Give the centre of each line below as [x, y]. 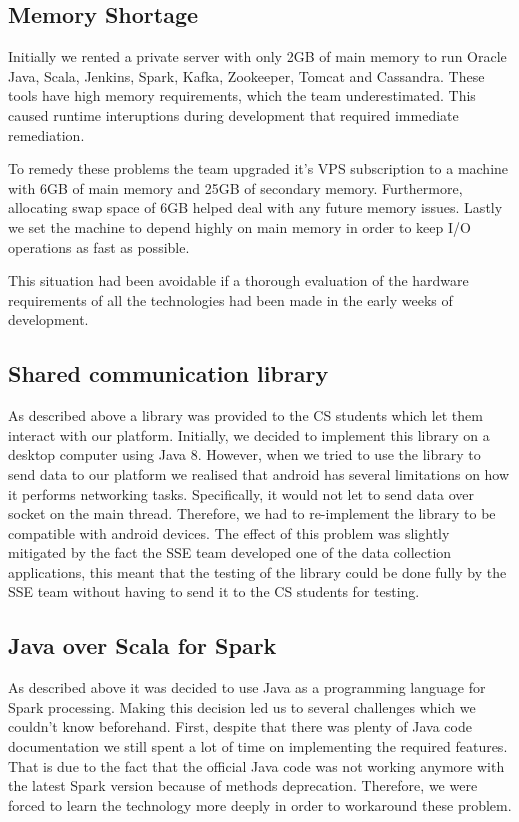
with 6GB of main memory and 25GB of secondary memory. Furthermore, [235, 187]
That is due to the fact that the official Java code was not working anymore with [256, 765]
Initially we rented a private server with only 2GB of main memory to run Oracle [257, 56]
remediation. [46, 134]
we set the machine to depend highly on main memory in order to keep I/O [239, 226]
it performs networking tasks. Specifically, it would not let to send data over [241, 493]
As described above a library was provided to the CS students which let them [245, 415]
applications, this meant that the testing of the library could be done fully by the [257, 571]
